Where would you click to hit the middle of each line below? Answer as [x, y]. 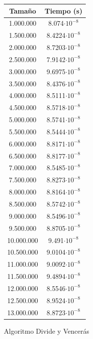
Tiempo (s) [63, 10]
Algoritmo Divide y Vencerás [46, 331]
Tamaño [22, 10]
